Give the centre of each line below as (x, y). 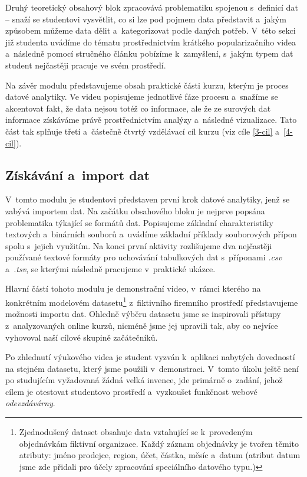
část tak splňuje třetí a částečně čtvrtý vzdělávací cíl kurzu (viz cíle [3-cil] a (143, 131)
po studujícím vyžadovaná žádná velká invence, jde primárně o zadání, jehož (144, 380)
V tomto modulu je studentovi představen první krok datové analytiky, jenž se (148, 199)
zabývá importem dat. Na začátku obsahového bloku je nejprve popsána (135, 210)
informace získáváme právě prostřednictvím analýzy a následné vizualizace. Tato (151, 120)
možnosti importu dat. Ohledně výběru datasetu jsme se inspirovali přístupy (143, 314)
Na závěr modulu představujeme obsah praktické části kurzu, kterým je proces (147, 85)
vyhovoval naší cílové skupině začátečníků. (82, 337)
